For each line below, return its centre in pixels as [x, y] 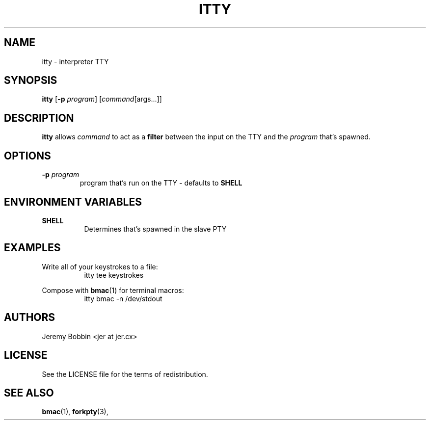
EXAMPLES [32, 248]
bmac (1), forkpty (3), [75, 412]
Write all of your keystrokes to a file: [100, 266]
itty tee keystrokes [114, 275]
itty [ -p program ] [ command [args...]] [102, 99]
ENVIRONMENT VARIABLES [73, 202]
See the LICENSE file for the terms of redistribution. [125, 374]
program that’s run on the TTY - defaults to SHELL [161, 183]
